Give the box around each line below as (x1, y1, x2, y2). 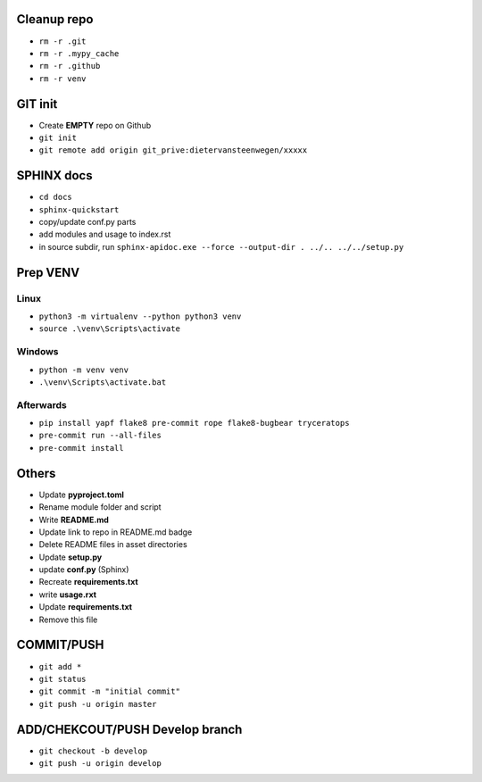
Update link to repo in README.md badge (38, 527, 193, 537)
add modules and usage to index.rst (38, 229, 171, 240)
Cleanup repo (16, 12, 94, 27)
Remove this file (38, 614, 98, 625)
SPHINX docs (16, 168, 93, 183)
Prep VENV (16, 264, 80, 280)
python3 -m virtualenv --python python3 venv (38, 312, 242, 321)
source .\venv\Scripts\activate (38, 324, 180, 334)
